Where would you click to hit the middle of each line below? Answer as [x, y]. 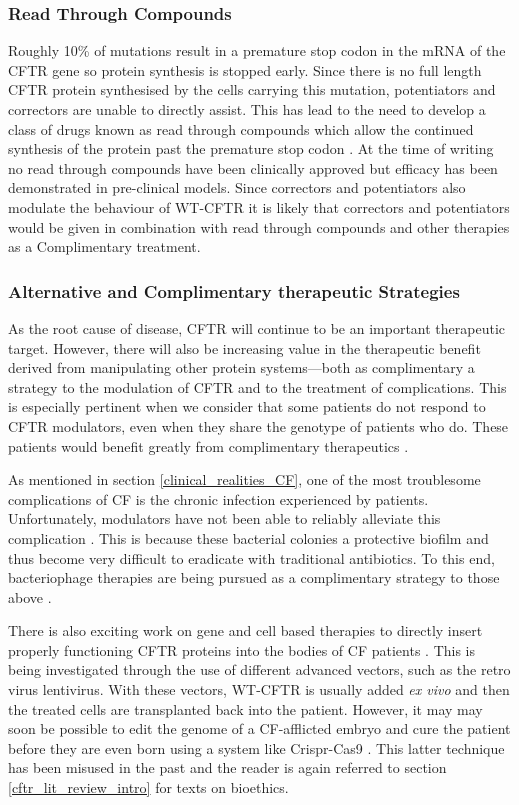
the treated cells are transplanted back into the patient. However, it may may [245, 708]
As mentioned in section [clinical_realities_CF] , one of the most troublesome [244, 479]
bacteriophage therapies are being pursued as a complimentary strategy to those [254, 577]
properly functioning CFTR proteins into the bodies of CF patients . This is [242, 649]
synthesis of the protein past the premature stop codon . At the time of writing [251, 148]
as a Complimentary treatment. [104, 246]
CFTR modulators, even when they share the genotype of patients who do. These [258, 425]
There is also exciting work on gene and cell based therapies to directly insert [245, 630]
